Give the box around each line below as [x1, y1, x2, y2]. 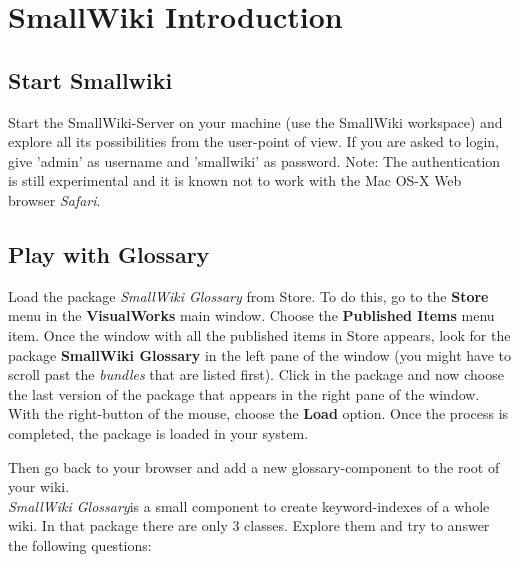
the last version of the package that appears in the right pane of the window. [8, 383, 480, 404]
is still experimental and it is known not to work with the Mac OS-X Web [8, 170, 462, 191]
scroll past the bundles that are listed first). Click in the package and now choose [8, 364, 504, 385]
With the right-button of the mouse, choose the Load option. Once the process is [8, 403, 509, 424]
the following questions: [8, 534, 152, 555]
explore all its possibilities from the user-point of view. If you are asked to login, [8, 131, 500, 152]
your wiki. [8, 476, 70, 497]
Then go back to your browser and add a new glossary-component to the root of [8, 456, 500, 477]
